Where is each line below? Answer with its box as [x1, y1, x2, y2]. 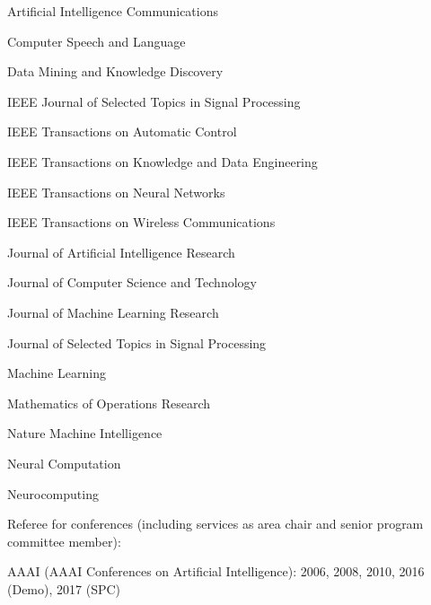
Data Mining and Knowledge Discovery [7, 62, 224, 81]
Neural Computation [7, 453, 121, 472]
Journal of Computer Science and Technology [7, 273, 257, 292]
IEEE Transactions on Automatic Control [7, 122, 237, 141]
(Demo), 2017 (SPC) [7, 579, 120, 598]
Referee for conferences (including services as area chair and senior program [7, 514, 424, 533]
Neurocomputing [7, 484, 99, 503]
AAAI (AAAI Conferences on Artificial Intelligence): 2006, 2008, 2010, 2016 [7, 562, 425, 581]
